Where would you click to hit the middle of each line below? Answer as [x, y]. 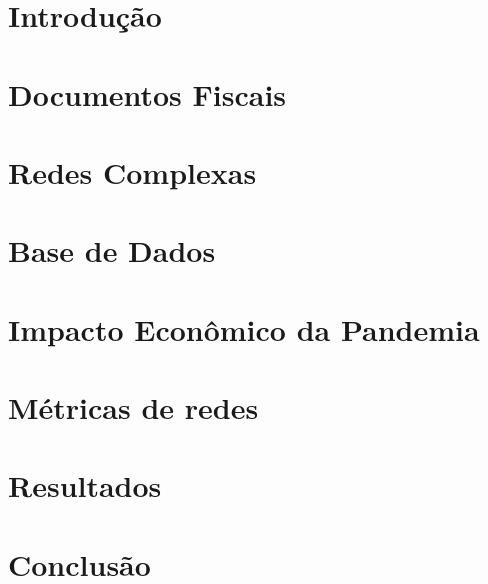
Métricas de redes [133, 407]
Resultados [85, 485]
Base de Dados [112, 250]
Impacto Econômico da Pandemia [244, 328]
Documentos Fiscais [147, 93]
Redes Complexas [132, 171]
